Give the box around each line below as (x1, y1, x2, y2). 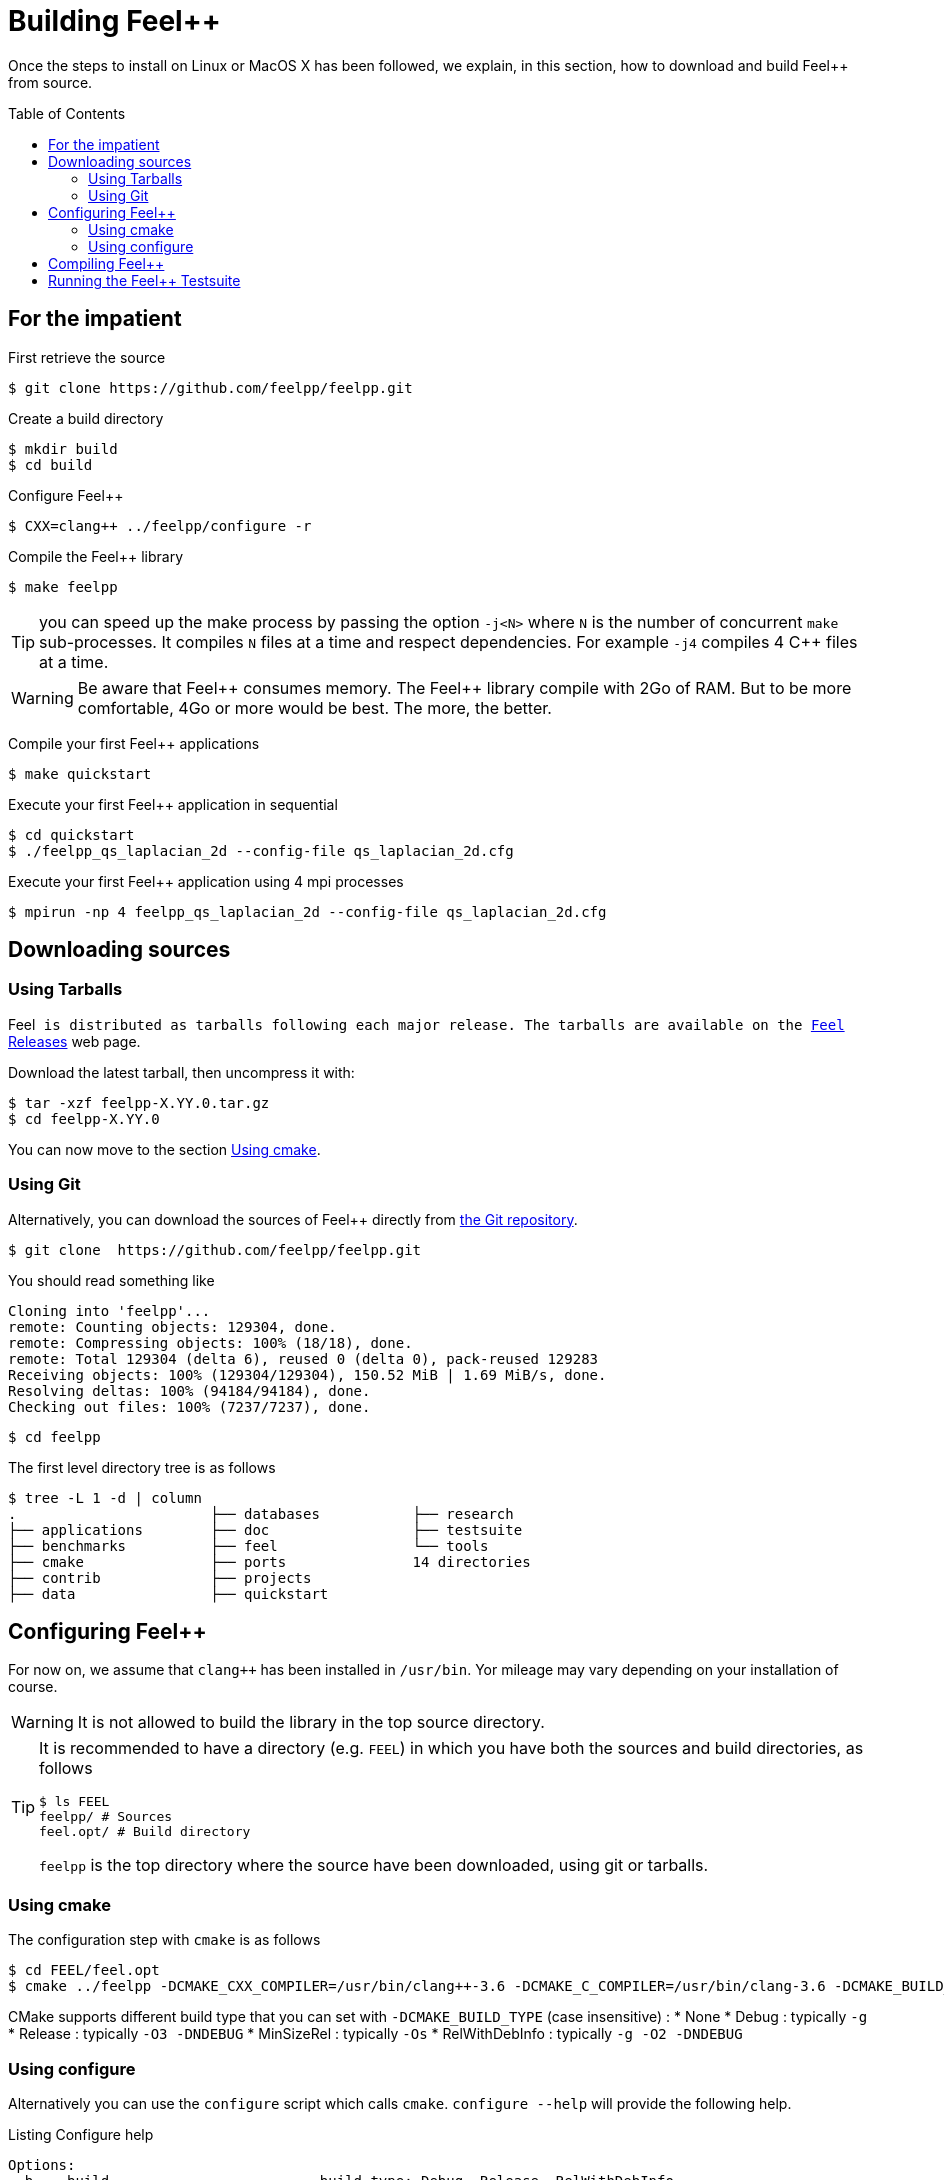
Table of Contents (8, 104, 126, 122)
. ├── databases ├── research (8, 1505, 514, 1522)
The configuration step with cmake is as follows (8, 1931, 321, 1949)
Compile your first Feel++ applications (8, 734, 260, 752)
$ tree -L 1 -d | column (8, 1489, 202, 1506)
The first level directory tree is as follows (8, 1458, 276, 1476)
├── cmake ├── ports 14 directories (8, 1553, 531, 1570)
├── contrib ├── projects (8, 1569, 312, 1586)
